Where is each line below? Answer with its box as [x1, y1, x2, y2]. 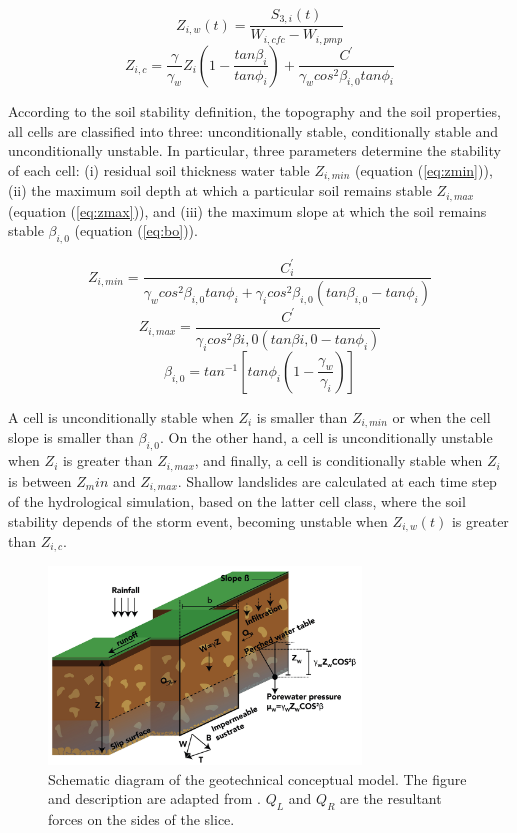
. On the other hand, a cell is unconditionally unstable [159, 427, 493, 448]
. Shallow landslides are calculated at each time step [177, 470, 497, 491]
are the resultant [340, 788, 442, 809]
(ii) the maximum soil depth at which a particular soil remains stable [8, 180, 432, 201]
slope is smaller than [8, 427, 134, 448]
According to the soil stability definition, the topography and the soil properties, [8, 100, 501, 121]
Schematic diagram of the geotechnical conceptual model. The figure [48, 768, 467, 789]
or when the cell [392, 406, 491, 427]
